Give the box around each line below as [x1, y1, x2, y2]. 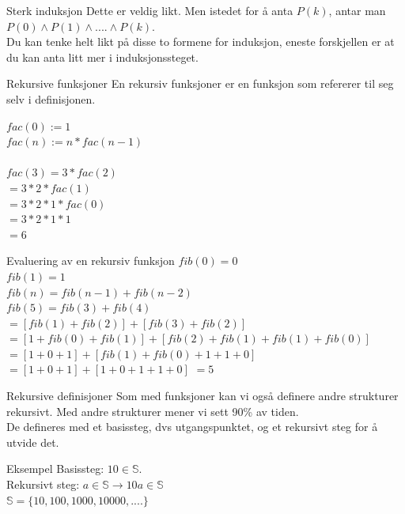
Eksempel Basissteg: [6, 460, 104, 477]
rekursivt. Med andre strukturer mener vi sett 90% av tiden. [6, 403, 299, 419]
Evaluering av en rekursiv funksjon [6, 252, 175, 269]
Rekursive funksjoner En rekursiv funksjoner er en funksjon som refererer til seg [6, 75, 394, 92]
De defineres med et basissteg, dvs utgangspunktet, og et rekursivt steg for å [6, 418, 378, 435]
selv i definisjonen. [6, 90, 96, 107]
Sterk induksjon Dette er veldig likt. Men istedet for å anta [6, 2, 293, 18]
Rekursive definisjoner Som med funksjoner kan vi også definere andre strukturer [6, 387, 399, 404]
